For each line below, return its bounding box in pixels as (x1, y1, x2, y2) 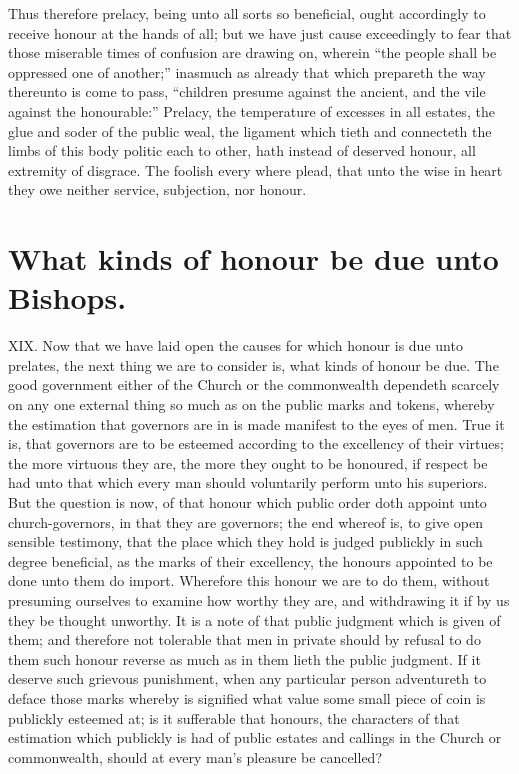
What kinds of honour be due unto (8, 238, 499, 279)
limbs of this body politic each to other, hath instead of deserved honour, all (8, 140, 476, 161)
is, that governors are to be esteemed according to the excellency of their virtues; (8, 433, 504, 454)
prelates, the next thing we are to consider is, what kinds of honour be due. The (8, 354, 499, 375)
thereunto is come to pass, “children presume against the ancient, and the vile (8, 81, 486, 102)
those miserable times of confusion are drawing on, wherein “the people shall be (8, 42, 497, 63)
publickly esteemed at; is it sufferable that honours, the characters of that (8, 707, 460, 728)
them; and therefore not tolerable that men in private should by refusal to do (8, 629, 481, 650)
